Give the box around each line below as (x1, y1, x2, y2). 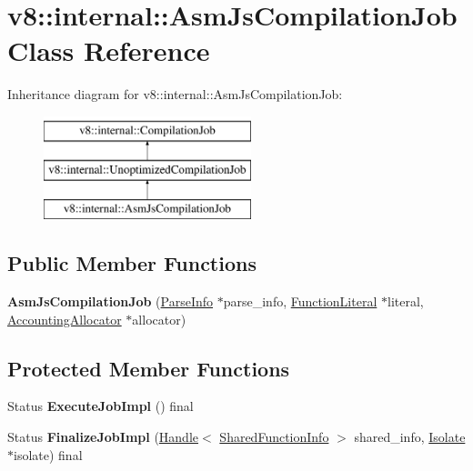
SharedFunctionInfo (219, 427, 329, 446)
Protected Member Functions (7, 354, 290, 382)
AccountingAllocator (7, 309, 122, 328)
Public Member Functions (7, 249, 257, 277)
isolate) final (14, 445, 83, 464)
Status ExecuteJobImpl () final (7, 396, 194, 416)
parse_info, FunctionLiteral (223, 292, 377, 311)
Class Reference (7, 32, 210, 69)
